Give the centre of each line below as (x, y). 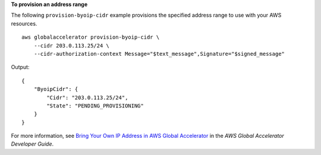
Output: (20, 67)
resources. (24, 23)
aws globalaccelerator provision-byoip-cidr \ (91, 37)
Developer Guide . (32, 144)
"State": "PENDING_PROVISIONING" (95, 106)
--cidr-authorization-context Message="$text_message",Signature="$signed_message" (159, 54)
